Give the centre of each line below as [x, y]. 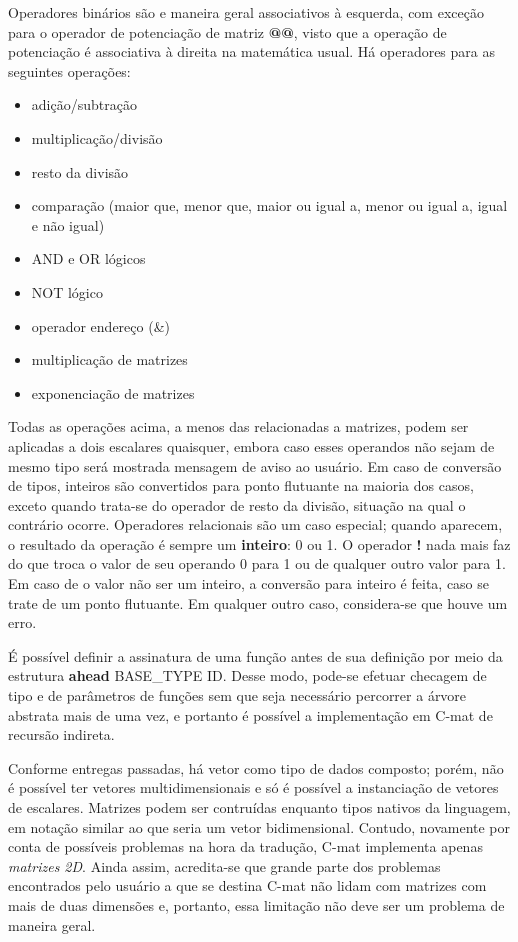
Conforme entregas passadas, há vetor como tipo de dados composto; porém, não [256, 767]
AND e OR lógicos [88, 258]
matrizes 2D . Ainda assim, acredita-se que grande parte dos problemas [224, 865]
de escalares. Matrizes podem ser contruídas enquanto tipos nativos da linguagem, [259, 807]
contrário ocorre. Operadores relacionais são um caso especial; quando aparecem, [255, 524]
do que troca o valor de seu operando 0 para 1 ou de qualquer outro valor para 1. [257, 563]
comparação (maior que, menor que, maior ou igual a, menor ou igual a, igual [269, 205]
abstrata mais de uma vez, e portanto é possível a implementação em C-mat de [250, 714]
